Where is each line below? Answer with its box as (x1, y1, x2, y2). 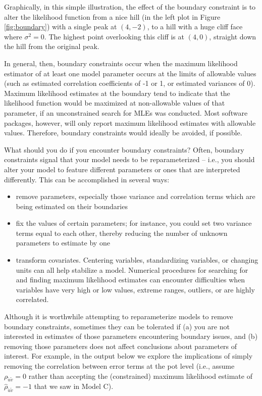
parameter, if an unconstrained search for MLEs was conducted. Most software (4, 107, 248, 118)
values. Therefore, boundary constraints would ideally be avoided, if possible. (4, 127, 242, 138)
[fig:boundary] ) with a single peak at (4, 21, 117, 32)
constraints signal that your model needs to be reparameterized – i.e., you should (4, 154, 255, 165)
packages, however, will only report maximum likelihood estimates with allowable (4, 117, 256, 128)
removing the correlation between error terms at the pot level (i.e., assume (4, 361, 235, 371)
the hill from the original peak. (4, 41, 99, 52)
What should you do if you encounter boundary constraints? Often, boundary (4, 144, 244, 155)
